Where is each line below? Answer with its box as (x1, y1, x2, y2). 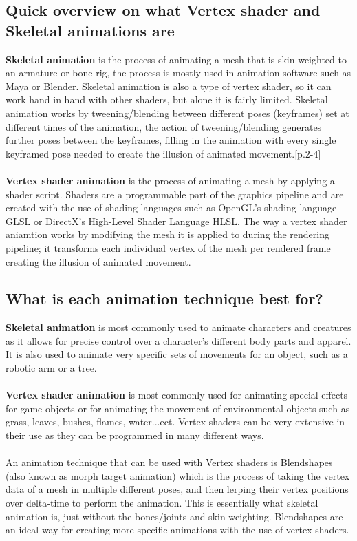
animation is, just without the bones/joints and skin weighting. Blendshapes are (6, 509, 343, 523)
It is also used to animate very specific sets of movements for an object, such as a (6, 347, 348, 361)
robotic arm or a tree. (6, 361, 97, 375)
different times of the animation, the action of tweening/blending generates (6, 119, 322, 134)
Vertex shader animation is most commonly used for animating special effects (6, 388, 348, 402)
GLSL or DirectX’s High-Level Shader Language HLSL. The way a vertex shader (6, 213, 347, 228)
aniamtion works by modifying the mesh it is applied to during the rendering (6, 227, 329, 242)
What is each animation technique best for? (6, 288, 323, 309)
